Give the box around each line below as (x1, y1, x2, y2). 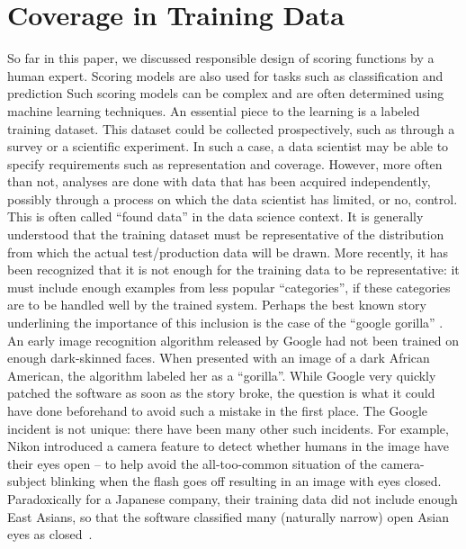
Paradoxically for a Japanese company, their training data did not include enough (7, 489, 458, 508)
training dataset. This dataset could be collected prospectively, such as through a (7, 119, 455, 138)
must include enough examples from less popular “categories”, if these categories (7, 277, 451, 296)
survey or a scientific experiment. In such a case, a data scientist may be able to (7, 137, 449, 156)
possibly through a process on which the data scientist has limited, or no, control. (7, 189, 458, 208)
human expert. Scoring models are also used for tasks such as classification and (7, 66, 444, 85)
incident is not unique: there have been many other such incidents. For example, (7, 418, 449, 437)
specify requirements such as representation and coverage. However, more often (7, 154, 443, 173)
